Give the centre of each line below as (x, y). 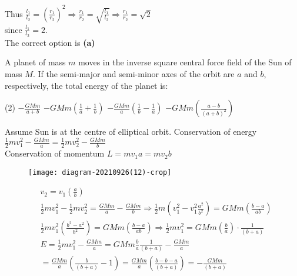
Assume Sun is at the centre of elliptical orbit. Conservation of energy (131, 132)
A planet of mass (35, 62)
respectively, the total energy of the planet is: (86, 85)
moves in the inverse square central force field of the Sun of (185, 62)
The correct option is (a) (50, 42)
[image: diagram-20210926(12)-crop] (100, 172)
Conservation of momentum (55, 153)
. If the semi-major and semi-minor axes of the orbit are (134, 73)
